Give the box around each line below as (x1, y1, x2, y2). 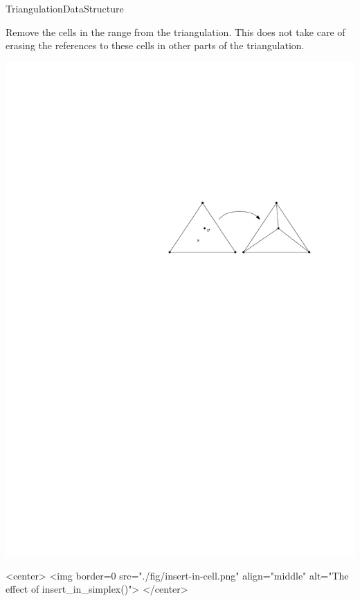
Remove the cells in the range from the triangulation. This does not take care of (6, 24, 345, 39)
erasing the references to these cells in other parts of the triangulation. (6, 38, 305, 53)
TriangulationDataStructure (6, 1, 124, 15)
